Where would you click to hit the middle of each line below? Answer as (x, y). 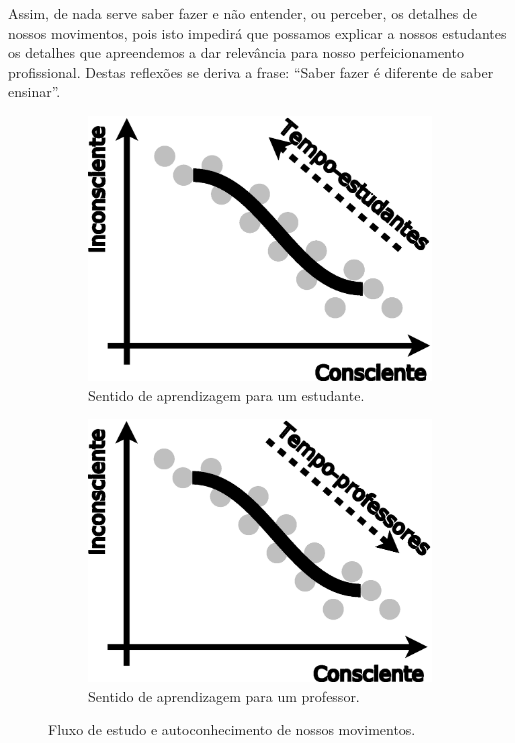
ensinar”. (34, 91)
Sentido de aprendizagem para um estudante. (226, 394)
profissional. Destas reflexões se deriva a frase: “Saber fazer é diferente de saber (251, 71)
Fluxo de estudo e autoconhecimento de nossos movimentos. (232, 729)
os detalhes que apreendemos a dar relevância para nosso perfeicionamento (236, 52)
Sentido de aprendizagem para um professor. (224, 695)
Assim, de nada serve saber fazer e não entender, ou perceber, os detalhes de (242, 13)
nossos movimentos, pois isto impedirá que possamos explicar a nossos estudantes (257, 32)
